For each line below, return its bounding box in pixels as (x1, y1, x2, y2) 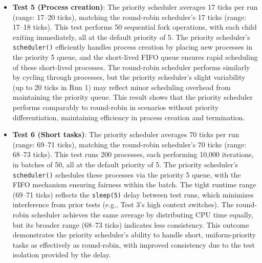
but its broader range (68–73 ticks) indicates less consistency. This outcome (12, 219, 249, 230)
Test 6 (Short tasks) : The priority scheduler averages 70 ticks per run (12, 129, 239, 140)
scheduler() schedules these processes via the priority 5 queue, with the (12, 169, 241, 180)
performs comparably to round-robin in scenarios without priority (12, 102, 219, 112)
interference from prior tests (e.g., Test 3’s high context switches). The (12, 199, 234, 210)
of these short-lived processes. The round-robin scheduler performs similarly (12, 61, 250, 72)
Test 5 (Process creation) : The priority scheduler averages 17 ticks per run (12, 2, 258, 12)
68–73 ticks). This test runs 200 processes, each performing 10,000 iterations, (12, 149, 254, 160)
